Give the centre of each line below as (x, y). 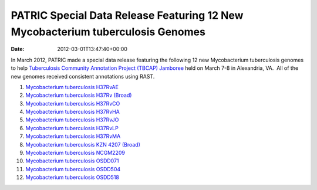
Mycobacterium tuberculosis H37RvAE (72, 87)
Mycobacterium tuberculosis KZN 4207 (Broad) (83, 144)
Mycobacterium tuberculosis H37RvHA (72, 112)
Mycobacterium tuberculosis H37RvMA (73, 136)
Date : (18, 49)
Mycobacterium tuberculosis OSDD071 (72, 161)
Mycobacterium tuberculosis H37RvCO (73, 103)
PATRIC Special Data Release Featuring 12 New (127, 15)
